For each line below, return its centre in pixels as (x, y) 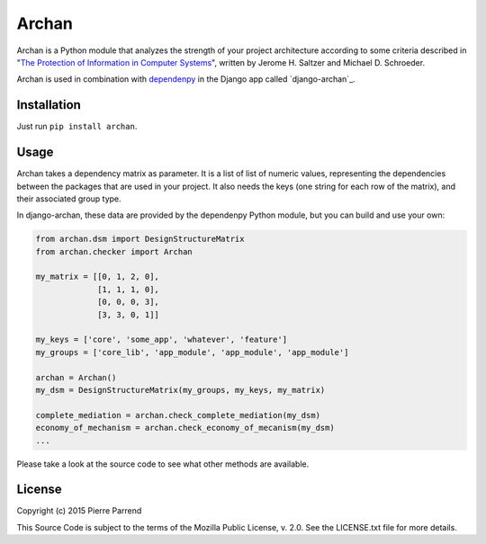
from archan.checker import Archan (114, 251)
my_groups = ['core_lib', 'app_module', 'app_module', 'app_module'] (192, 352)
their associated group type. (69, 199)
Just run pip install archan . (77, 127)
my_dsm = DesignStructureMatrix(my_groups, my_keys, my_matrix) (180, 390)
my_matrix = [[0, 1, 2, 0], (97, 277)
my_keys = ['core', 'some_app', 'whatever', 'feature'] (162, 340)
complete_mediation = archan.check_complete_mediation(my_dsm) (178, 415)
